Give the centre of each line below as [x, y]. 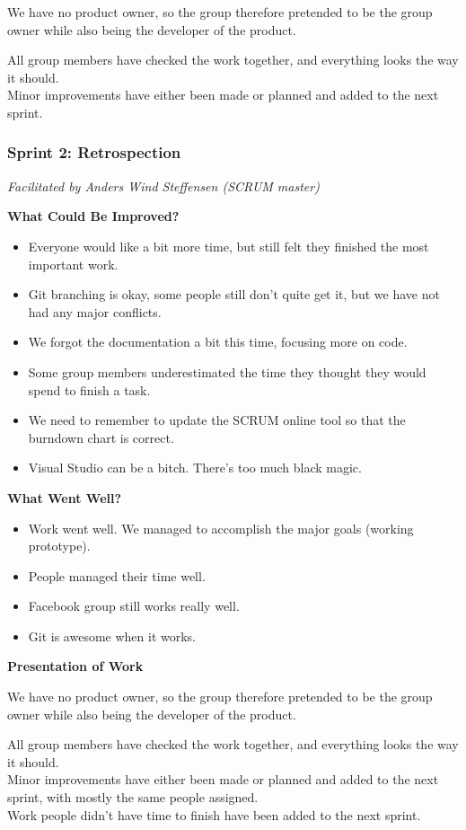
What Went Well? [65, 497]
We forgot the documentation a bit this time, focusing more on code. [218, 342]
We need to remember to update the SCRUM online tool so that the [217, 420]
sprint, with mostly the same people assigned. [133, 797]
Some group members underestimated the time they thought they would [227, 371]
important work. [73, 264]
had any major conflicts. [95, 311]
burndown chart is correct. [101, 437]
